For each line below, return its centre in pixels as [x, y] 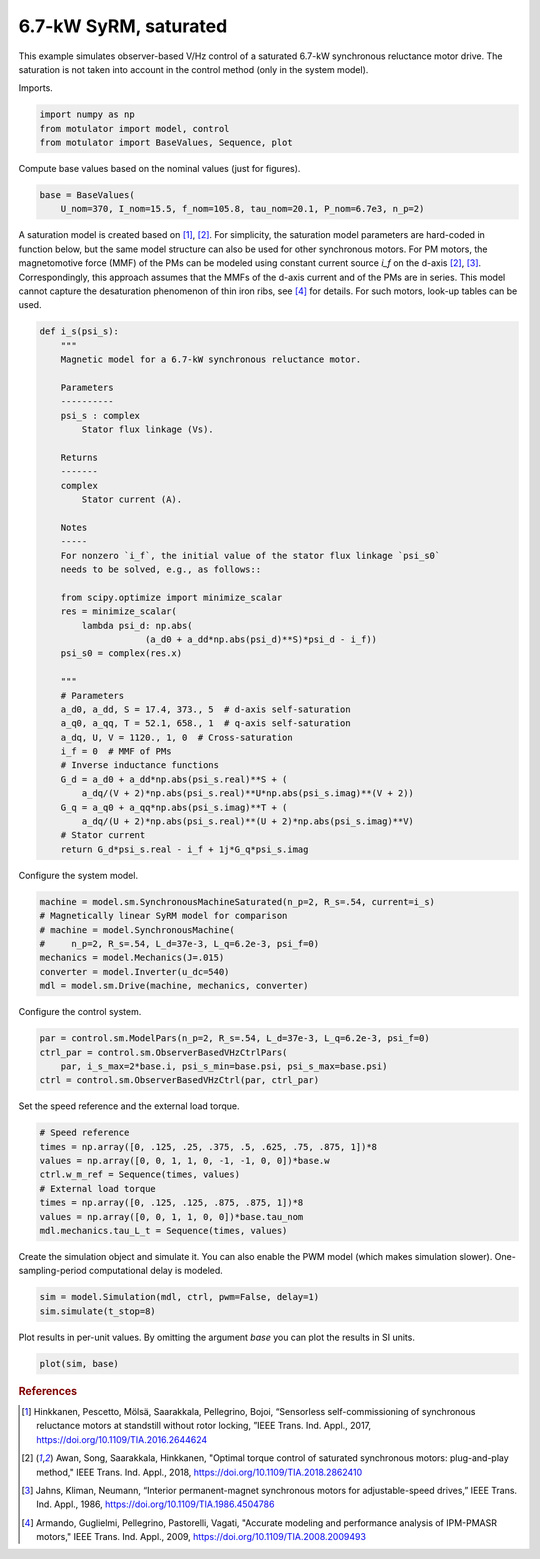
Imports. [36, 88]
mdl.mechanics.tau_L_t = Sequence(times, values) [163, 1230]
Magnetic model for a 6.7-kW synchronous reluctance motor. [211, 359]
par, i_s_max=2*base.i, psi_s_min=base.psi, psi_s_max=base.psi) [224, 1066]
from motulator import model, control [134, 128]
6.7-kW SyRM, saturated [123, 26]
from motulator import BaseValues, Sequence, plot [166, 143]
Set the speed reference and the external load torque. [129, 1106]
